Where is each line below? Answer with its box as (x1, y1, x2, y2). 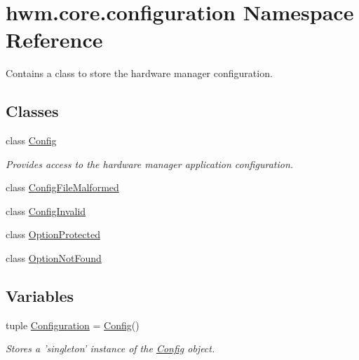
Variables (6, 285, 74, 307)
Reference (6, 25, 103, 54)
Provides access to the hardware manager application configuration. (6, 156, 294, 171)
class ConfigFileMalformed (6, 180, 119, 195)
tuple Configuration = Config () (6, 317, 140, 332)
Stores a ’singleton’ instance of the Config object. (6, 341, 215, 356)
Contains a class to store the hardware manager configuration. (6, 66, 273, 81)
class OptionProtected (6, 227, 100, 242)
